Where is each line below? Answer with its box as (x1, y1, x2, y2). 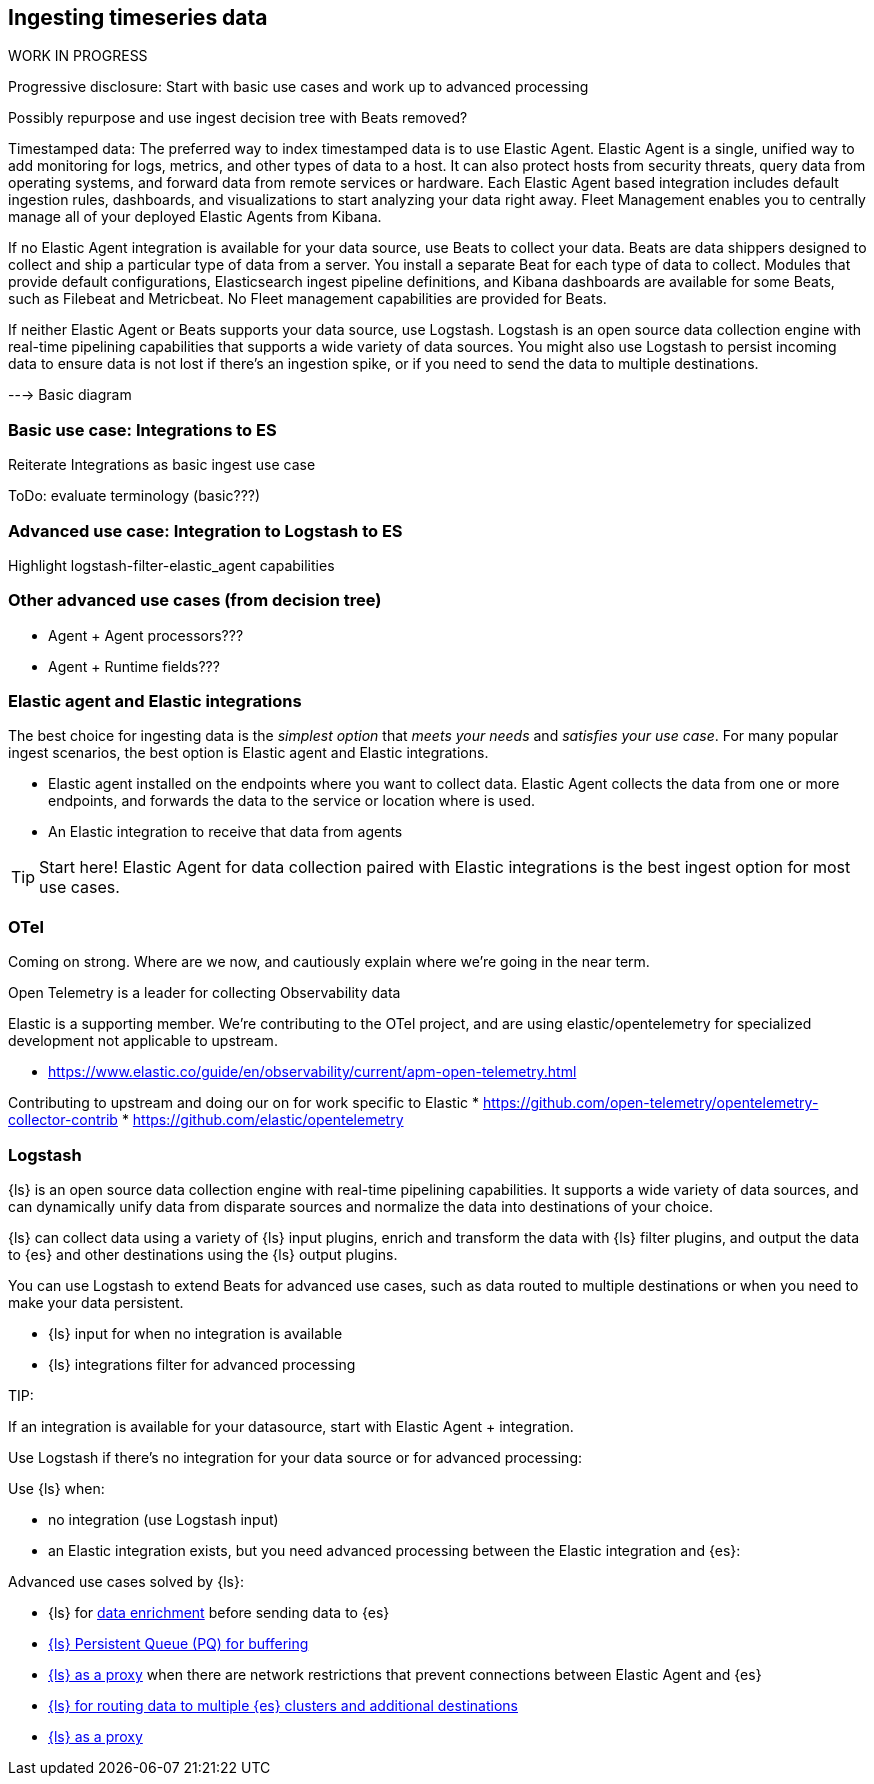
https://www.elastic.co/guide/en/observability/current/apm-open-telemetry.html (48, 1063, 577, 1081)
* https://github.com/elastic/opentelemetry (121, 1111, 404, 1129)
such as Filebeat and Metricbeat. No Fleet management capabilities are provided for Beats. (8, 290, 607, 308)
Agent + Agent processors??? (48, 626, 244, 644)
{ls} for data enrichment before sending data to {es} (48, 1603, 390, 1621)
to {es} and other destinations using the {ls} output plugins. (8, 1245, 398, 1263)
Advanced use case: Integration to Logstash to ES (8, 520, 403, 541)
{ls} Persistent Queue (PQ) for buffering (48, 1634, 309, 1652)
